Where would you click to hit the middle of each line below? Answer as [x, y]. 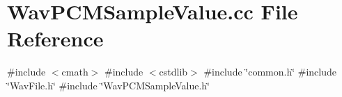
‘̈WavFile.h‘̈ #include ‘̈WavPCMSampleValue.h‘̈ [108, 85]
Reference [55, 38]
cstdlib [173, 72]
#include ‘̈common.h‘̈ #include [270, 72]
